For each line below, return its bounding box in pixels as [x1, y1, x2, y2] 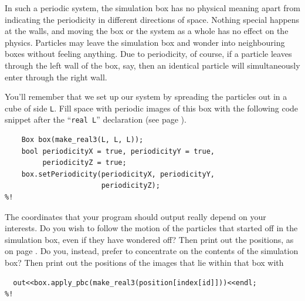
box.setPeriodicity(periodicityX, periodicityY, [21, 170, 215, 178]
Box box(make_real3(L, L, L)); [21, 136, 144, 144]
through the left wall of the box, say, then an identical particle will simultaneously [5, 59, 300, 71]
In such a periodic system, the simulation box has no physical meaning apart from [5, 2, 300, 13]
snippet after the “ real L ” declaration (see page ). [5, 113, 187, 126]
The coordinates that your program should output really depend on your [5, 210, 266, 222]
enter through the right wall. [5, 70, 107, 83]
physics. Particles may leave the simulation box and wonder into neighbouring [5, 36, 285, 48]
